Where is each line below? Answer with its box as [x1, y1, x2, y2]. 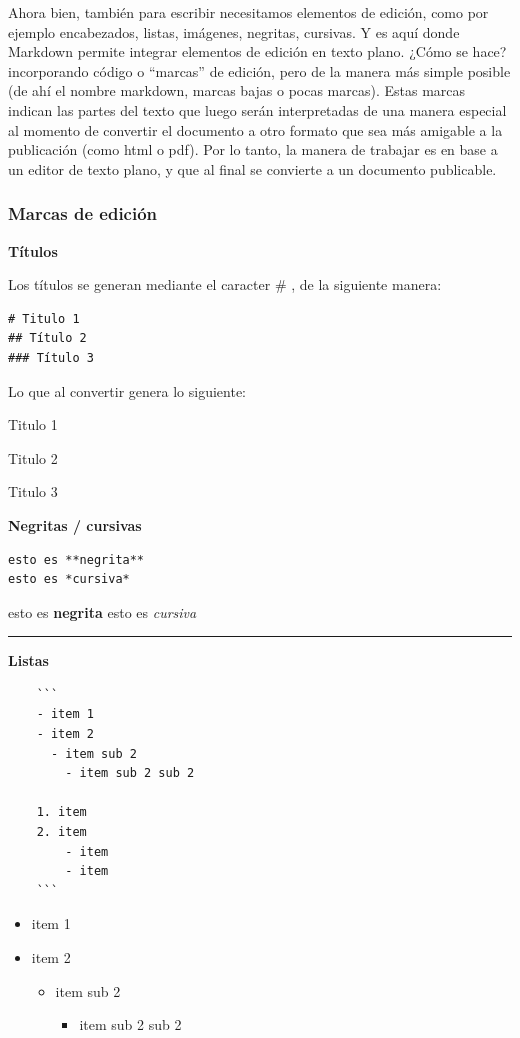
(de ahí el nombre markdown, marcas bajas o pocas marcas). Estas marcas [8, 80, 466, 101]
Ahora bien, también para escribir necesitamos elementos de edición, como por [8, 2, 489, 22]
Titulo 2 [8, 447, 58, 468]
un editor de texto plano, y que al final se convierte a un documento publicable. [8, 158, 497, 179]
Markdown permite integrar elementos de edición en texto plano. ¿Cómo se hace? [8, 41, 507, 62]
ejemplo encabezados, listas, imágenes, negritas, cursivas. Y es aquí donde [8, 21, 460, 42]
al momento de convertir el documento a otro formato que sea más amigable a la [8, 119, 503, 140]
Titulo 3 [8, 481, 58, 502]
